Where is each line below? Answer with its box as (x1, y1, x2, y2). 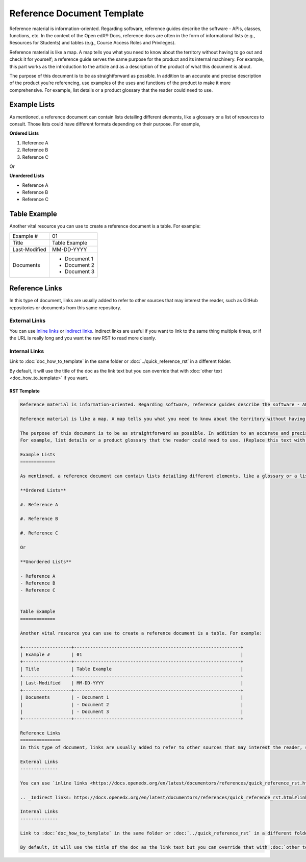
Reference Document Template (9, 8, 144, 19)
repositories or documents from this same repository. (9, 304, 121, 311)
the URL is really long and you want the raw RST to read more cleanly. (9, 335, 157, 341)
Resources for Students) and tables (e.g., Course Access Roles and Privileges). (9, 40, 176, 46)
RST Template (9, 388, 40, 394)
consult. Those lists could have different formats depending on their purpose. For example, (9, 120, 201, 127)
